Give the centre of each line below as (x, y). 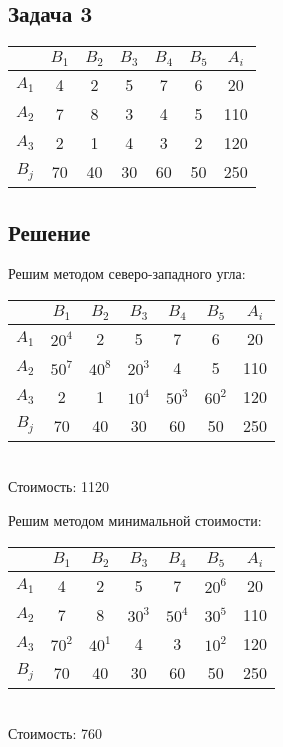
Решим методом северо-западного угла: (127, 273)
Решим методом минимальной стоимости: (135, 520)
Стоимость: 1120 (59, 486)
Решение (49, 231)
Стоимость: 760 (55, 733)
